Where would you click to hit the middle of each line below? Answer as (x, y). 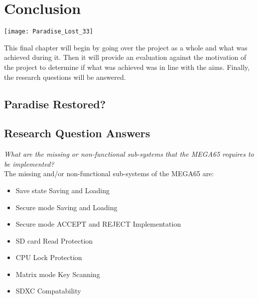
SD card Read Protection (54, 240)
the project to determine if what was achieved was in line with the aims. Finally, (127, 67)
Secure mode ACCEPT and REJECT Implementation (98, 224)
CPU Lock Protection (49, 257)
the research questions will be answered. (65, 77)
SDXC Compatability (48, 291)
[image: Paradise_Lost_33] (49, 32)
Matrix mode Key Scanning (58, 274)
